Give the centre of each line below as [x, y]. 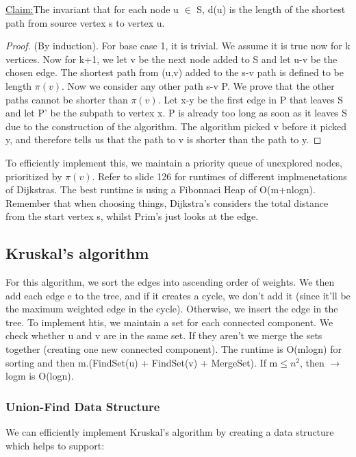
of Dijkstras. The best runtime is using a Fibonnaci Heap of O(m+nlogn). [161, 189]
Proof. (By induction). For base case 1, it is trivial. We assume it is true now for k [178, 46]
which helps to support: [55, 445]
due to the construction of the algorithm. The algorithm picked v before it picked [176, 126]
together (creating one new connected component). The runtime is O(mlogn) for [174, 349]
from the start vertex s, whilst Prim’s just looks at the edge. [132, 216]
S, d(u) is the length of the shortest [271, 9]
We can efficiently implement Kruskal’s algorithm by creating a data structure [170, 432]
